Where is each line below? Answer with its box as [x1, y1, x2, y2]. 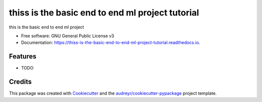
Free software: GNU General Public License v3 [21, 33, 115, 39]
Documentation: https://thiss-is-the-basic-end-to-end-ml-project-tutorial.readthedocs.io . [21, 40, 200, 45]
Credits [9, 78, 32, 86]
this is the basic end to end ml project [9, 24, 84, 30]
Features [9, 52, 36, 60]
